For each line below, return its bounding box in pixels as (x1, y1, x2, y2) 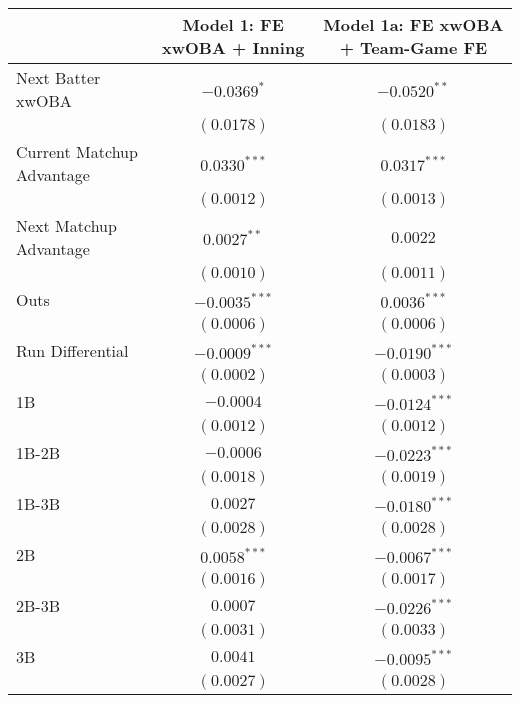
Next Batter (16, 66, 101, 89)
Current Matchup (16, 140, 138, 163)
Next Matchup (16, 214, 117, 237)
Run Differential (16, 339, 129, 362)
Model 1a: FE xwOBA (323, 13, 504, 36)
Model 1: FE (182, 13, 284, 36)
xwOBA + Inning (162, 36, 305, 59)
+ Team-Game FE (339, 36, 488, 59)
